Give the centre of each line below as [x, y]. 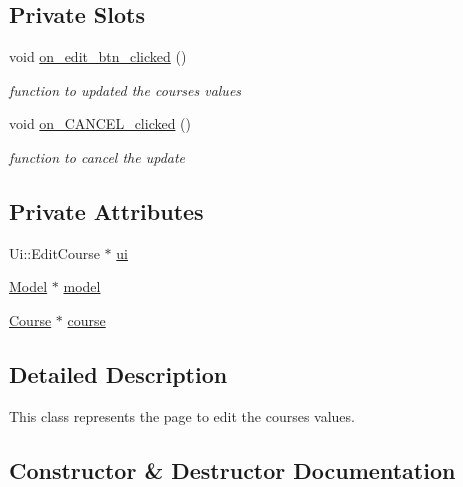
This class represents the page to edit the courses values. [182, 415]
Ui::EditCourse [54, 252]
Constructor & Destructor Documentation [232, 469]
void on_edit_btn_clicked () [98, 56]
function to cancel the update [97, 156]
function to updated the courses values [125, 89]
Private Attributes [106, 210]
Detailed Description [118, 373]
